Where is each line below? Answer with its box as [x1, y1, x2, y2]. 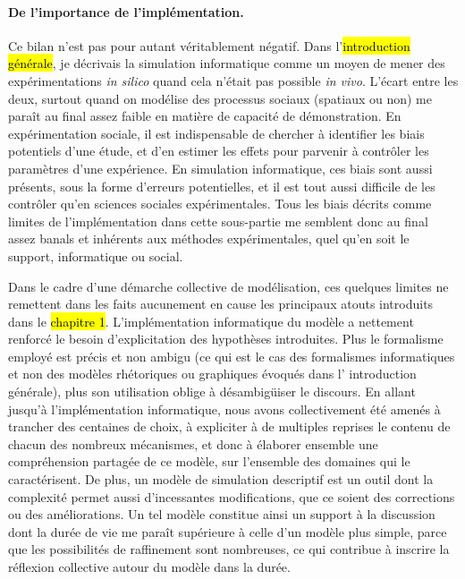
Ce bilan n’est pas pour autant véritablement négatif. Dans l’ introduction [8, 36, 410, 55]
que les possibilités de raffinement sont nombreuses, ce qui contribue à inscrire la [8, 540, 450, 558]
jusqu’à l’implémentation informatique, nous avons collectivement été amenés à [8, 399, 441, 418]
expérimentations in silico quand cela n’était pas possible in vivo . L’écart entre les [8, 71, 459, 89]
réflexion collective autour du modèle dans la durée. [8, 558, 291, 576]
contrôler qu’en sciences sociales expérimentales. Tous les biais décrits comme [8, 194, 432, 213]
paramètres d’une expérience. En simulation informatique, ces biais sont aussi [8, 158, 433, 177]
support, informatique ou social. [8, 246, 183, 265]
